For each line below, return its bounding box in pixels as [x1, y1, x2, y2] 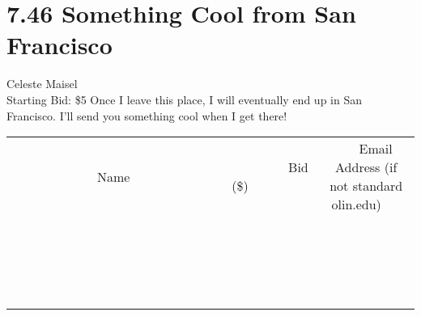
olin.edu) [331, 195, 381, 214]
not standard [330, 176, 403, 196]
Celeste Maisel [6, 75, 78, 92]
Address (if [335, 158, 398, 177]
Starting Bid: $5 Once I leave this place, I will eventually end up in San [6, 91, 362, 107]
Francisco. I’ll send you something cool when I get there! [6, 107, 287, 124]
